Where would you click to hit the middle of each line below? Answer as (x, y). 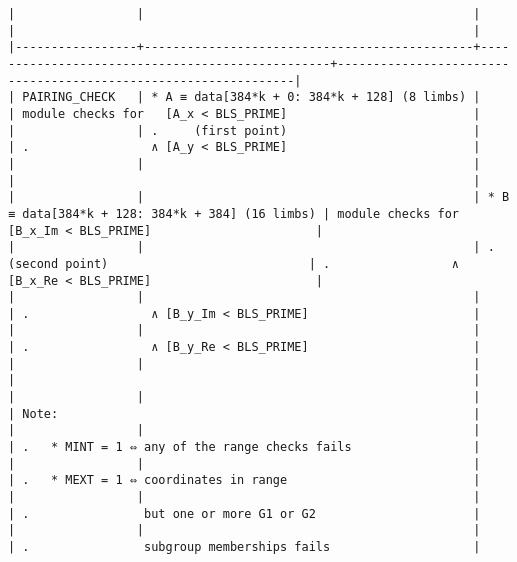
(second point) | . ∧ (234, 263)
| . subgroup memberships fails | (244, 547)
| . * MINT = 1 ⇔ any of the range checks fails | (244, 447)
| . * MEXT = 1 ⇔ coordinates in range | (244, 480)
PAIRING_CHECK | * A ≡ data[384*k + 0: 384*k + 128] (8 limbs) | (251, 97)
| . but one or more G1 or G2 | (244, 513)
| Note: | (244, 413)
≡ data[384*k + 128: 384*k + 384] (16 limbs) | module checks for (234, 213)
